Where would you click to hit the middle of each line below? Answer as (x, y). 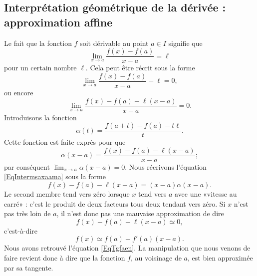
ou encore (19, 92)
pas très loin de (27, 213)
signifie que (185, 43)
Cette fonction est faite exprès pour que (65, 142)
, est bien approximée (220, 258)
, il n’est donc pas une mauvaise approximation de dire (140, 213)
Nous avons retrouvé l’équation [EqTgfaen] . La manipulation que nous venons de (127, 248)
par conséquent (27, 166)
